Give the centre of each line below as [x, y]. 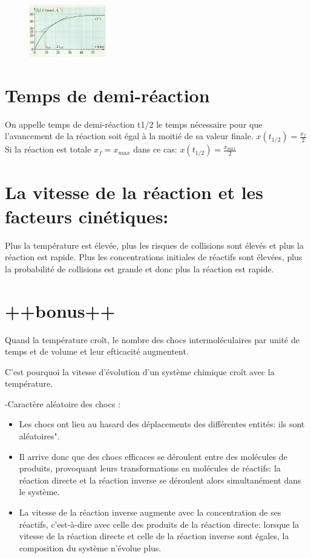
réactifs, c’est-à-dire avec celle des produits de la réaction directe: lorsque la [159, 524]
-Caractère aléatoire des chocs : [63, 403]
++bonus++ [60, 310]
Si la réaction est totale [48, 149]
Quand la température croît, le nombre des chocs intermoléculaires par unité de [152, 339]
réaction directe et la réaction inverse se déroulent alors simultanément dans [160, 480]
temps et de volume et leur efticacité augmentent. [97, 351]
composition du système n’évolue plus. [90, 547]
